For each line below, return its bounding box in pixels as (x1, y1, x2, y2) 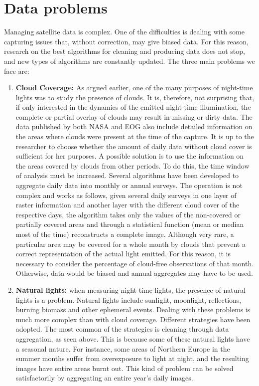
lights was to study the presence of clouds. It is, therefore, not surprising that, (15, 92, 255, 102)
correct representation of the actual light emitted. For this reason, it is (15, 248, 231, 259)
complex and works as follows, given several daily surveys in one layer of (15, 190, 237, 200)
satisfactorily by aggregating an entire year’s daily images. (15, 373, 193, 383)
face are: (4, 65, 29, 76)
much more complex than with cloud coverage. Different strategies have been (15, 314, 251, 324)
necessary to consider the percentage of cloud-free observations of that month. (15, 258, 254, 268)
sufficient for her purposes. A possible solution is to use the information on (15, 151, 244, 161)
